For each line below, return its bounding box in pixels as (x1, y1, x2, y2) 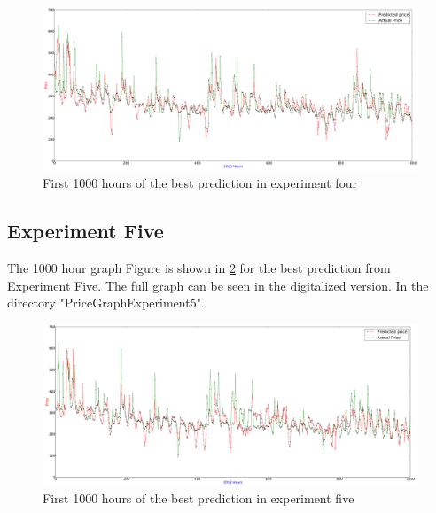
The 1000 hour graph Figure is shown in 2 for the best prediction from (7, 259, 391, 277)
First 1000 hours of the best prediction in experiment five (43, 488, 354, 507)
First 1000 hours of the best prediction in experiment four (43, 174, 357, 192)
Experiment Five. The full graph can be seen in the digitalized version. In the (7, 276, 429, 294)
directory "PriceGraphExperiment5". (7, 293, 205, 312)
